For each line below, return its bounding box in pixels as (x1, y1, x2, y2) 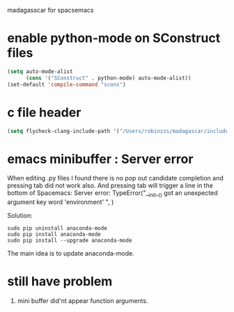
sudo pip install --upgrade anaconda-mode (7, 237, 132, 244)
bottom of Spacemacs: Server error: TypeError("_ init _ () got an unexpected (7, 189, 218, 199)
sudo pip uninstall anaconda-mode (7, 225, 108, 232)
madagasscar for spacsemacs (7, 6, 94, 14)
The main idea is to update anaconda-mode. (7, 249, 134, 258)
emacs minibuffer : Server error (7, 151, 194, 166)
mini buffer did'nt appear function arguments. (17, 297, 148, 305)
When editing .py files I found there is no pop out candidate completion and (7, 174, 224, 182)
